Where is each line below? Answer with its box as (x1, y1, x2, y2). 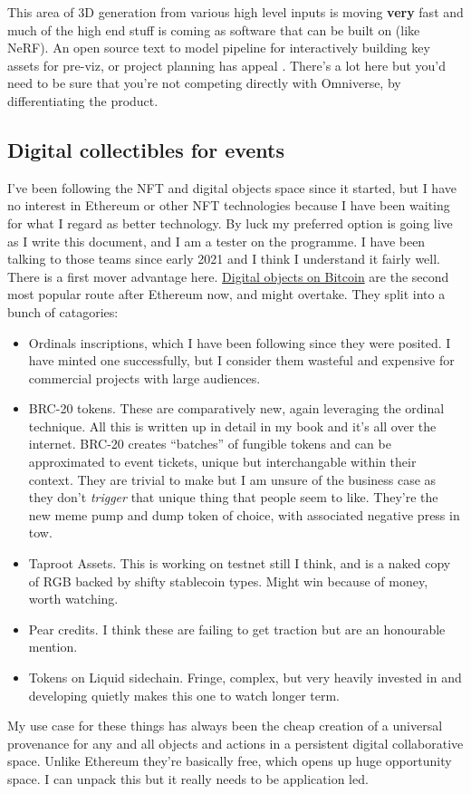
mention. (28, 637, 78, 656)
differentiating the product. (7, 91, 159, 110)
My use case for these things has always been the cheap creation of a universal (7, 716, 443, 735)
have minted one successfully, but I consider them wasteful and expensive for (28, 351, 455, 370)
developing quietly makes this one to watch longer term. (28, 685, 341, 704)
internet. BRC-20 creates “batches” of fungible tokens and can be (28, 434, 391, 453)
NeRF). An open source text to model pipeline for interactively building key (7, 38, 430, 57)
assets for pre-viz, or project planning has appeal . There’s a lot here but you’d (7, 55, 447, 74)
